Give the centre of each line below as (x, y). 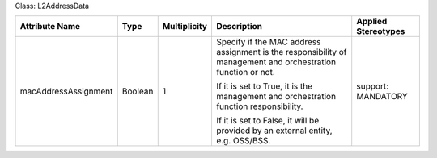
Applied (372, 22)
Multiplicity (185, 27)
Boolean (138, 91)
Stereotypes (381, 31)
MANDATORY (382, 97)
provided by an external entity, (274, 131)
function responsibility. (259, 106)
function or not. (245, 73)
